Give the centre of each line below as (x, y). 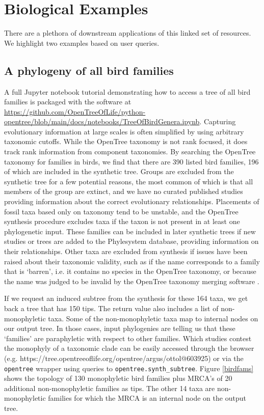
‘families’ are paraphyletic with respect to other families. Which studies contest (128, 338)
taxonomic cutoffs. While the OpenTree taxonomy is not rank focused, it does (126, 141)
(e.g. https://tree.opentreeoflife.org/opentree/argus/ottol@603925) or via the (124, 358)
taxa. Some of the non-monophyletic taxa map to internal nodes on (153, 318)
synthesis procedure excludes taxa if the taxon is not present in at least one (122, 221)
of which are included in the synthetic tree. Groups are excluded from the (119, 171)
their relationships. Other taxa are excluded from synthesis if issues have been (126, 251)
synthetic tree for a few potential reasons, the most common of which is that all (129, 181)
